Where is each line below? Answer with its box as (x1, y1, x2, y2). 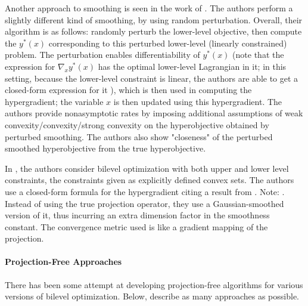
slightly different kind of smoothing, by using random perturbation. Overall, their (5, 13, 303, 26)
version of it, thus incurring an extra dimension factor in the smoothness (5, 209, 270, 221)
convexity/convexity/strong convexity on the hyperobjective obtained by (5, 118, 269, 131)
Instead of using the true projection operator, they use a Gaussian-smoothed (5, 197, 284, 209)
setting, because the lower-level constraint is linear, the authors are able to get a (5, 72, 298, 84)
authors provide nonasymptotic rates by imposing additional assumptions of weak (5, 107, 303, 119)
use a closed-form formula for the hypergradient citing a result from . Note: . (5, 185, 285, 197)
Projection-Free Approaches (5, 255, 122, 268)
